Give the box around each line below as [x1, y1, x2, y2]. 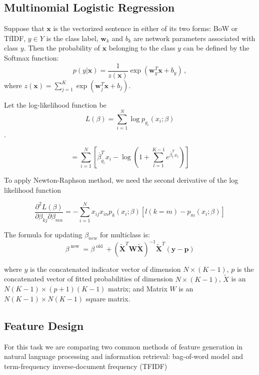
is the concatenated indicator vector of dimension [30, 263, 181, 274]
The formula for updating [4, 229, 82, 239]
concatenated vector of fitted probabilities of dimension [4, 273, 173, 284]
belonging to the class [108, 43, 175, 53]
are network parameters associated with [133, 33, 255, 43]
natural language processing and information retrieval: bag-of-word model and [4, 351, 243, 361]
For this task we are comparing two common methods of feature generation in [4, 341, 242, 351]
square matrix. [85, 293, 130, 303]
